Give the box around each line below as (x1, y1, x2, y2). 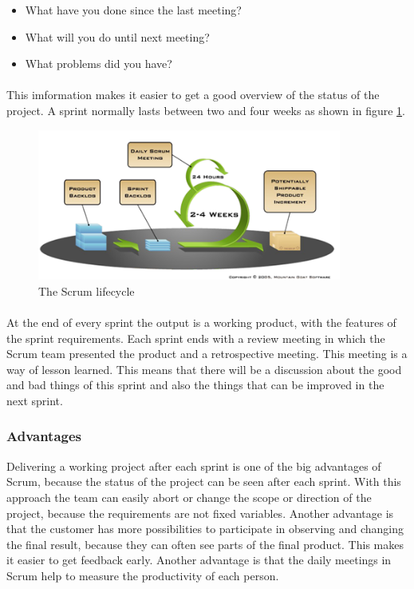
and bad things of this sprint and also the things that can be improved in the (6, 376, 384, 393)
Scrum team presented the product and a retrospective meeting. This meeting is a (6, 345, 408, 362)
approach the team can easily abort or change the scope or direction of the (6, 488, 372, 505)
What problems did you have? (25, 55, 172, 72)
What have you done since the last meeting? (25, 2, 242, 18)
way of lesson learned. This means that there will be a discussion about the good (6, 360, 402, 377)
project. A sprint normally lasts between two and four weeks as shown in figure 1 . (6, 101, 405, 118)
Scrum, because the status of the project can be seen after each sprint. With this (6, 473, 401, 490)
